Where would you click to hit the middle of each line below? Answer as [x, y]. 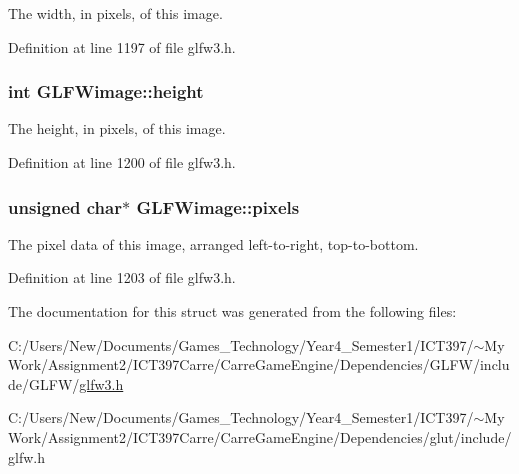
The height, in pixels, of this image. [117, 128]
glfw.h [26, 456]
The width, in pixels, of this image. [115, 13]
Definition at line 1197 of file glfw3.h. [122, 46]
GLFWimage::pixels [218, 206]
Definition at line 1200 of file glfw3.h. [122, 162]
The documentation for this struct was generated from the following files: [232, 311]
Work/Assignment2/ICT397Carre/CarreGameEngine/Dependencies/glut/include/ [260, 436]
